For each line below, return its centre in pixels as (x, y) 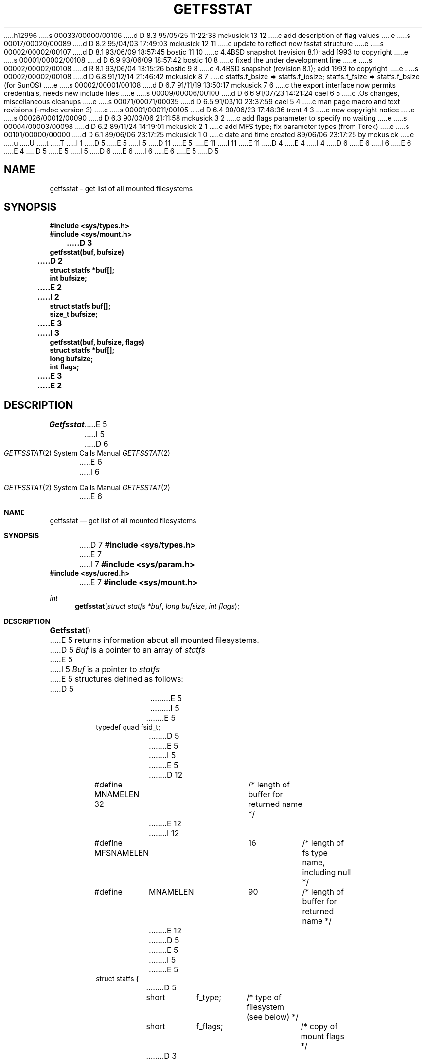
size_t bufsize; (74, 314)
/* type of (264, 997)
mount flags (322, 1036)
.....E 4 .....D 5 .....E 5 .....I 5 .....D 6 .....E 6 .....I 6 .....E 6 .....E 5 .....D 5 (111, 151)
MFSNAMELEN (122, 853)
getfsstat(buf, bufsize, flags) (97, 342)
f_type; (209, 997)
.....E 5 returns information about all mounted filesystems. (154, 640)
